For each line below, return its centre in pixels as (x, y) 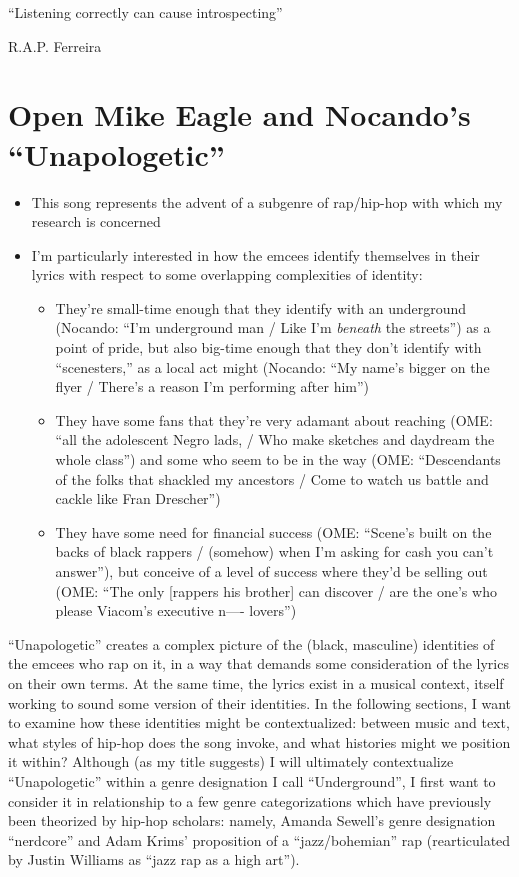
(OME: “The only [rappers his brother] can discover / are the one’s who (276, 590)
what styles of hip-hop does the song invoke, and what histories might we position (259, 741)
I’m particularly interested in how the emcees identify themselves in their (255, 254)
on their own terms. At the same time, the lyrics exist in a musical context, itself (256, 682)
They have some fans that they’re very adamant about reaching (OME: (274, 419)
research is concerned (96, 221)
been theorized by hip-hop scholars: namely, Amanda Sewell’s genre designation (252, 820)
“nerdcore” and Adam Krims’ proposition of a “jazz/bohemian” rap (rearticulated (259, 839)
